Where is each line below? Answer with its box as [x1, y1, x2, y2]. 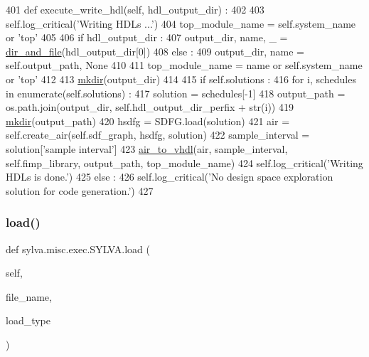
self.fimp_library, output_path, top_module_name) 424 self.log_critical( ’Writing [6, 155, 363, 170]
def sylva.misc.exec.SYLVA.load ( [6, 241, 150, 256]
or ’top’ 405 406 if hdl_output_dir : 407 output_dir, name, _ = [6, 30, 288, 45]
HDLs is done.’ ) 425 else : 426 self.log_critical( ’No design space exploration [6, 169, 333, 184]
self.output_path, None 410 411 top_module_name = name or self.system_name [6, 58, 363, 73]
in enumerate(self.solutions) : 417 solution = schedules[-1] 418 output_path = [6, 85, 346, 100]
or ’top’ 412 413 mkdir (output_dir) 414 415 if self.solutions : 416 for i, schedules [6, 71, 356, 86]
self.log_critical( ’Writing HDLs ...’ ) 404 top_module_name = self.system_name [6, 16, 356, 31]
